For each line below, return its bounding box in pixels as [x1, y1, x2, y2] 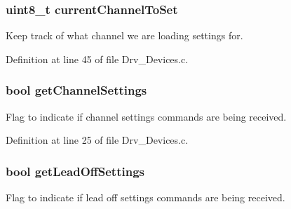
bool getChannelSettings [6, 81, 147, 99]
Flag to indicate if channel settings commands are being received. [6, 109, 287, 123]
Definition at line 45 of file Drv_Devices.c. [6, 51, 189, 66]
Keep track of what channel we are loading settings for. [6, 28, 243, 43]
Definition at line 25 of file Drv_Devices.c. [6, 133, 189, 147]
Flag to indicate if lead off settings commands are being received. [6, 190, 285, 205]
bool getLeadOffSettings [6, 162, 144, 180]
